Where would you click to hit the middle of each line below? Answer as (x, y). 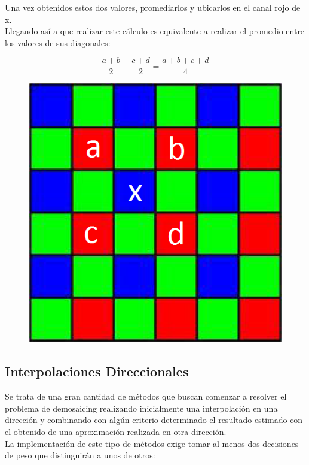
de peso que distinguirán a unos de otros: (80, 455)
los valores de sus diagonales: (58, 42)
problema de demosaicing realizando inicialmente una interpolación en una (141, 408)
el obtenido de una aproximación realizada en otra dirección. (116, 432)
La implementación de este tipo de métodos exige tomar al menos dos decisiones (152, 443)
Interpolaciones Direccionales (97, 371)
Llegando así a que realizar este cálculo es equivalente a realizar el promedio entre (155, 31)
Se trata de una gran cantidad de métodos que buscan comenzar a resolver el (146, 396)
